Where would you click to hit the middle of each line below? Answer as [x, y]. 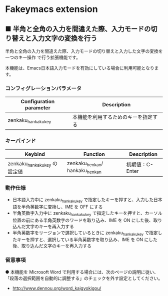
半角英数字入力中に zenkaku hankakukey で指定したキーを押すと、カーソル [87, 213]
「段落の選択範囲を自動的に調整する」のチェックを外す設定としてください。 [84, 278]
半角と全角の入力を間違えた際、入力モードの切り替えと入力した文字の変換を [84, 51]
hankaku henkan [84, 171]
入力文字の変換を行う [64, 38]
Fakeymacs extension [52, 9]
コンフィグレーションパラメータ [43, 88]
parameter [38, 108]
